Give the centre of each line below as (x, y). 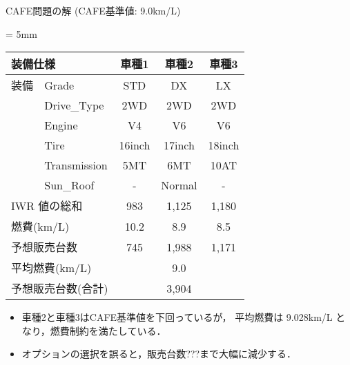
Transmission (76, 165)
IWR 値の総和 (47, 206)
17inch (179, 145)
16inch (135, 145)
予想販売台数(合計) (60, 289)
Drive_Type (74, 105)
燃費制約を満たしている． (108, 330)
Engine (61, 125)
